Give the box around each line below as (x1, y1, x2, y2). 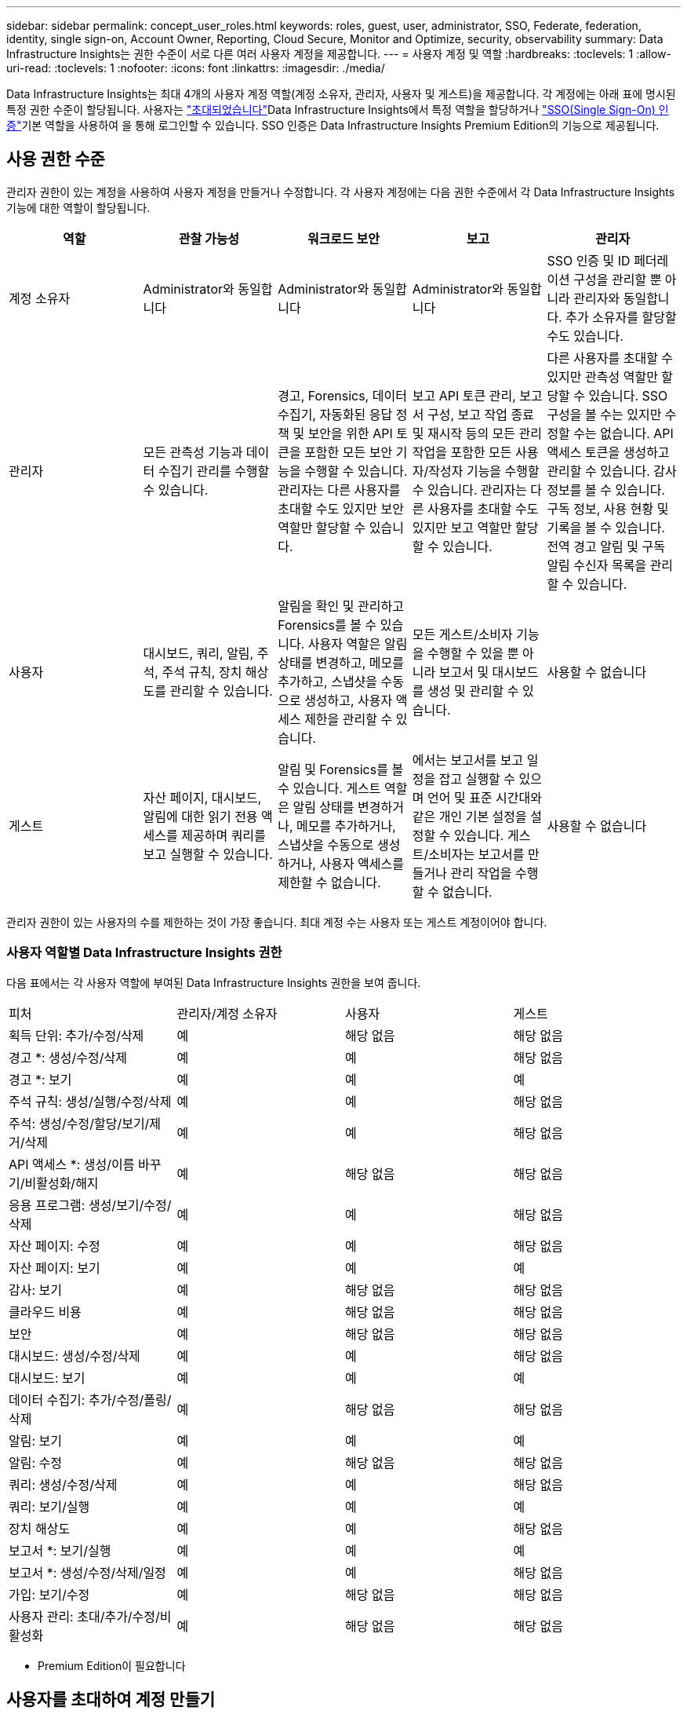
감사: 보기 (9, 1281, 62, 1298)
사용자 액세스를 (319, 855, 404, 872)
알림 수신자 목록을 (547, 557, 647, 573)
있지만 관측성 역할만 (547, 368, 658, 385)
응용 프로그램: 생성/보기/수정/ (9, 1197, 172, 1213)
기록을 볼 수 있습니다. (547, 519, 665, 535)
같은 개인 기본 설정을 (412, 808, 527, 824)
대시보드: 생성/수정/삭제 (9, 1347, 140, 1364)
